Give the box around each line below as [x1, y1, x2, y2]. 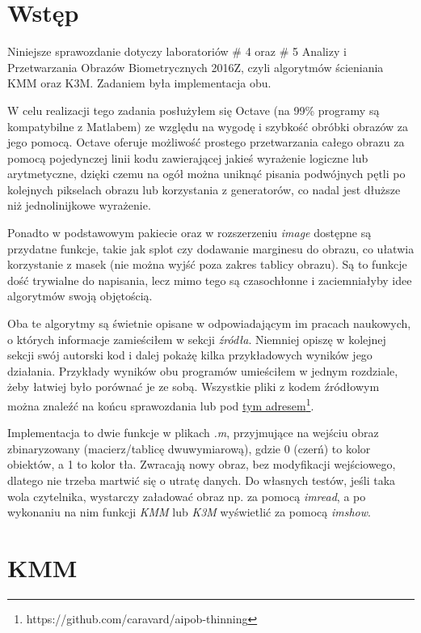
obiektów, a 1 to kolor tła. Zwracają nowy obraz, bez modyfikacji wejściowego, [7, 456, 396, 473]
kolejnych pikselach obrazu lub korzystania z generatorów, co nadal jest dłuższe [7, 181, 401, 198]
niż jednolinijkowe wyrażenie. [7, 197, 151, 214]
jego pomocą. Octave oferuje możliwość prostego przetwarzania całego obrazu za [7, 134, 405, 151]
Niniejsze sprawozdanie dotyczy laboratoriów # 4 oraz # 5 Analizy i [7, 43, 347, 60]
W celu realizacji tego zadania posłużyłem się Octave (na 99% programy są [7, 101, 380, 118]
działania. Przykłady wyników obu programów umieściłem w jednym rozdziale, [7, 362, 398, 379]
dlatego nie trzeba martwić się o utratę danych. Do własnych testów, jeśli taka [7, 472, 396, 489]
